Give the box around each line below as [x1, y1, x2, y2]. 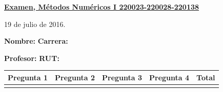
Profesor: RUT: [4, 52, 59, 63]
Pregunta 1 [8, 72, 48, 82]
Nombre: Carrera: [4, 36, 68, 46]
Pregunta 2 [55, 72, 95, 82]
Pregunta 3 [102, 72, 143, 82]
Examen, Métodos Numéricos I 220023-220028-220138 [4, 2, 199, 12]
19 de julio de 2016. [4, 18, 66, 29]
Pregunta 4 [149, 72, 190, 82]
